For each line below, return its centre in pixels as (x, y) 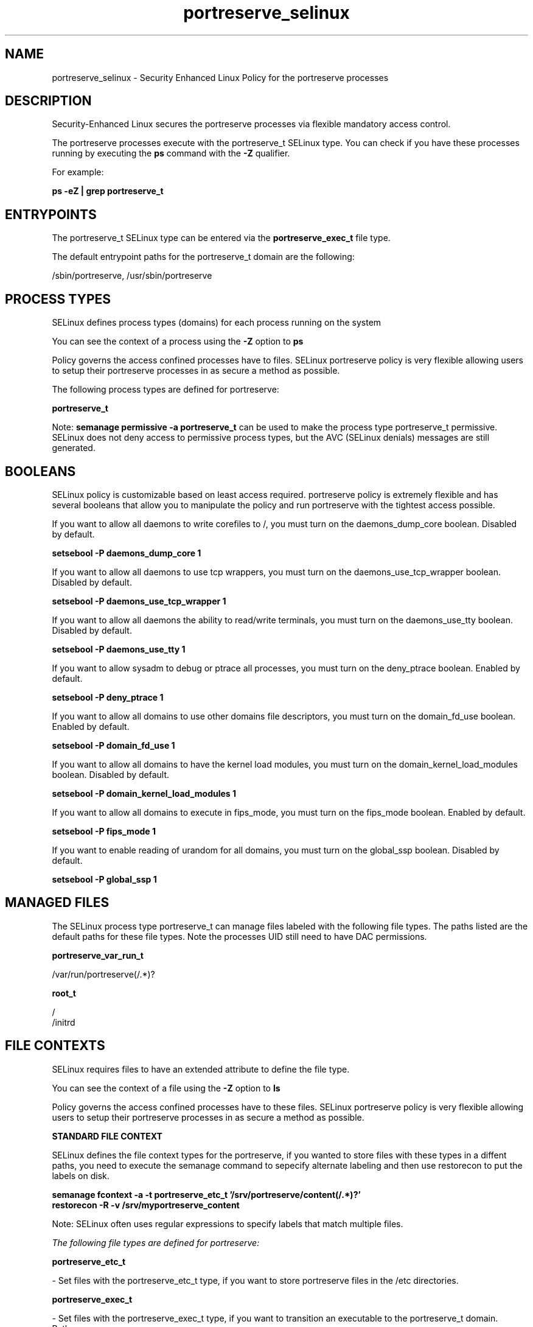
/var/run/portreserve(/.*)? (103, 974)
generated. (74, 448)
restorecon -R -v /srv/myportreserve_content (146, 1205)
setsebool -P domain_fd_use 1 (113, 745)
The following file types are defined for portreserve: (156, 1242)
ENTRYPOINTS (51, 214)
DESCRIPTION (48, 101)
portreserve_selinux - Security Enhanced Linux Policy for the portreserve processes (220, 77)
